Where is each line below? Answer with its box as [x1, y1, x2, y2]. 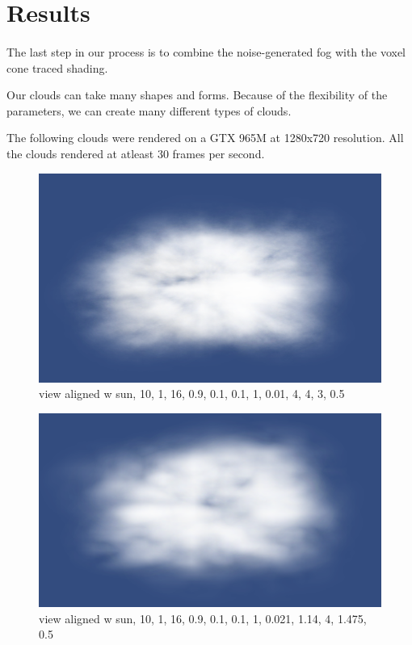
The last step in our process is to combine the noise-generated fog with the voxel [6, 43, 406, 60]
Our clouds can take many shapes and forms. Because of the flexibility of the [6, 86, 388, 103]
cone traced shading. [6, 59, 108, 76]
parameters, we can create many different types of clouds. [6, 102, 292, 119]
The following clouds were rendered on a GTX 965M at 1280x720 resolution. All [6, 129, 404, 146]
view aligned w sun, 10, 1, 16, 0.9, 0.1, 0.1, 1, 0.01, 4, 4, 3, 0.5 [39, 385, 345, 402]
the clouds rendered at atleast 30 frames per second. [6, 144, 265, 161]
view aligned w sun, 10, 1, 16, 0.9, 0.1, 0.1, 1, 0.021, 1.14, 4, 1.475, [39, 609, 367, 626]
